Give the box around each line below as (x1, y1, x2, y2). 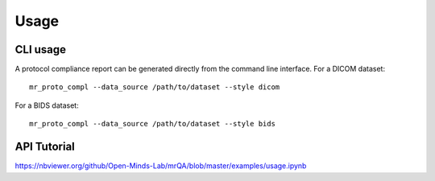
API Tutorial (14, 140, 76, 154)
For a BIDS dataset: (14, 101, 80, 110)
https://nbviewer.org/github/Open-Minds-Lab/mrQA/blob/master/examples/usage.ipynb (14, 161, 307, 171)
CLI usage (14, 43, 67, 56)
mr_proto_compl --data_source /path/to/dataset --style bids (29, 119, 275, 129)
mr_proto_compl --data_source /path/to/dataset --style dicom (29, 83, 280, 92)
